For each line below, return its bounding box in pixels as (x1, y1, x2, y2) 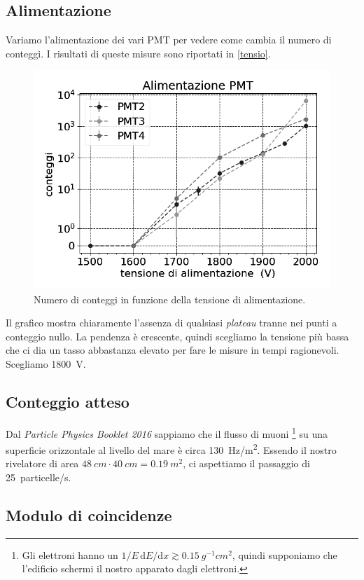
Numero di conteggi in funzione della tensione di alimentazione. (34, 291, 306, 306)
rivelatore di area (6, 456, 79, 471)
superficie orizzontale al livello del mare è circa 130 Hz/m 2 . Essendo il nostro (6, 441, 337, 457)
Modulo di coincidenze (6, 504, 172, 525)
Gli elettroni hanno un (22, 547, 118, 562)
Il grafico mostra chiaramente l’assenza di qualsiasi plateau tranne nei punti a (6, 315, 337, 330)
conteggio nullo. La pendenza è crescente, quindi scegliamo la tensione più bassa (6, 329, 349, 343)
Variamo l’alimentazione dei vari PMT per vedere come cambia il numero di (6, 32, 332, 47)
